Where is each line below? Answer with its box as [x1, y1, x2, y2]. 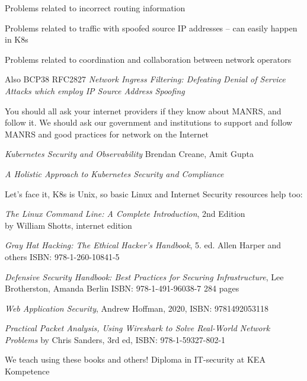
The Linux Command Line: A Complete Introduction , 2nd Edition [5, 207, 245, 220]
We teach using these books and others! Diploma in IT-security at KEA [5, 353, 266, 366]
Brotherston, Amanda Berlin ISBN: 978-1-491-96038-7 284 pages [5, 282, 239, 294]
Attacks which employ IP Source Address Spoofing [5, 84, 185, 97]
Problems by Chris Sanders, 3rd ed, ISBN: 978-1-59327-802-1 [5, 333, 226, 345]
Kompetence [5, 365, 50, 377]
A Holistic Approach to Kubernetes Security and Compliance [5, 167, 224, 180]
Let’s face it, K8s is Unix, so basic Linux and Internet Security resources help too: [5, 187, 303, 200]
